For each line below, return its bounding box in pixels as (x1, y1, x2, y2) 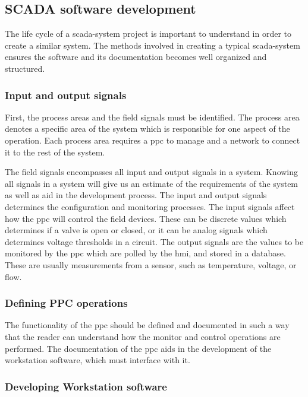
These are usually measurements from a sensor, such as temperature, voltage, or (5, 258, 297, 271)
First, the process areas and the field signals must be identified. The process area (5, 110, 300, 123)
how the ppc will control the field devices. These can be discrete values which (5, 212, 287, 224)
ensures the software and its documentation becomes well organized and (5, 50, 267, 63)
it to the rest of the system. (5, 145, 105, 158)
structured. (5, 62, 45, 74)
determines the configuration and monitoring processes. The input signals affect (5, 200, 295, 212)
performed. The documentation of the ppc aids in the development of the (5, 342, 272, 354)
